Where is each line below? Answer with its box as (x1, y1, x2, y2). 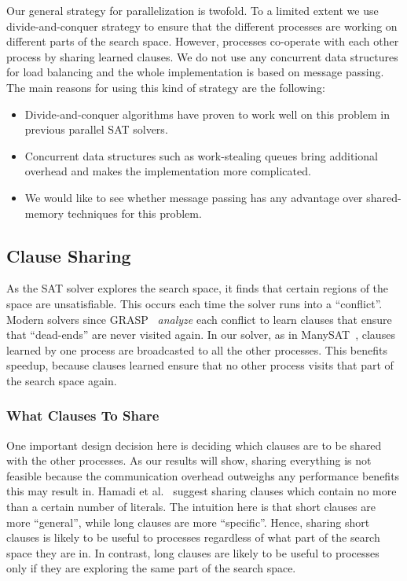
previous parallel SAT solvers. (24, 121, 168, 138)
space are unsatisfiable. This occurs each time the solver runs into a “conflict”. (6, 295, 383, 311)
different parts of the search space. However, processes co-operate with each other (6, 33, 399, 50)
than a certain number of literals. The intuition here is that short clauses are (6, 498, 376, 515)
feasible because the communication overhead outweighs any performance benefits (6, 467, 400, 484)
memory (24, 204, 64, 221)
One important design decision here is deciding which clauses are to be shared (6, 436, 382, 453)
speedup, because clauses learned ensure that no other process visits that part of (6, 357, 394, 373)
